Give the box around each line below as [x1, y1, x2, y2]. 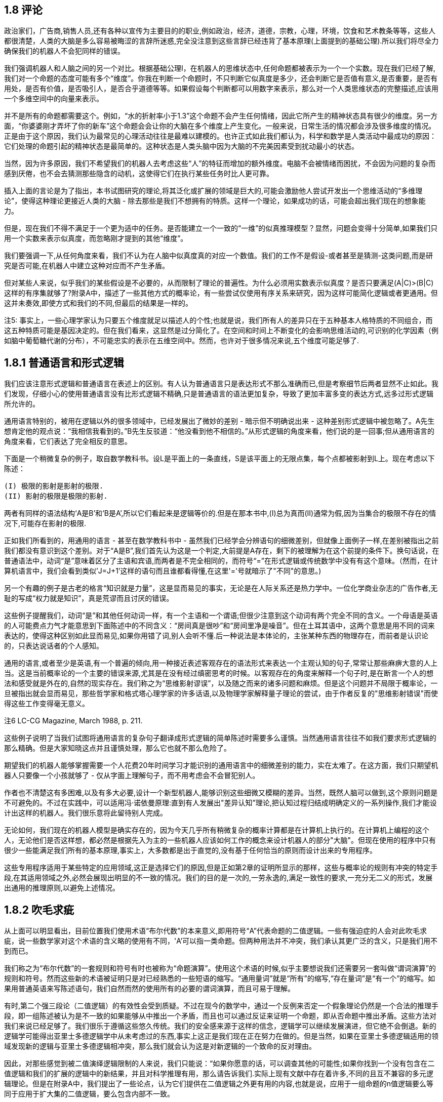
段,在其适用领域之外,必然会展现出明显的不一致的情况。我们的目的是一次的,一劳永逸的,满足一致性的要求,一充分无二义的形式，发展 [4, 873, 433, 882]
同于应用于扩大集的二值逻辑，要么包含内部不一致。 [4, 1089, 174, 1098]
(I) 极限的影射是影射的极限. [4, 482, 104, 491]
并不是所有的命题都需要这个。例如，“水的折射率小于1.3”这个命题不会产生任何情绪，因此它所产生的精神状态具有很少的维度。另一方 [4, 111, 438, 120]
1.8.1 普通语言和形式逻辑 [4, 356, 124, 369]
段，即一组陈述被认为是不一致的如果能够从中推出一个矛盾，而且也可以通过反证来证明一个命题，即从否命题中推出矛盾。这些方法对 [4, 1011, 436, 1021]
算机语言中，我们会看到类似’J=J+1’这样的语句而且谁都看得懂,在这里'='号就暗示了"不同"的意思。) [4, 566, 321, 576]
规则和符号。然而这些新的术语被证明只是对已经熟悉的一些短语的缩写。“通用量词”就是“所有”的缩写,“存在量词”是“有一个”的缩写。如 [4, 974, 435, 983]
